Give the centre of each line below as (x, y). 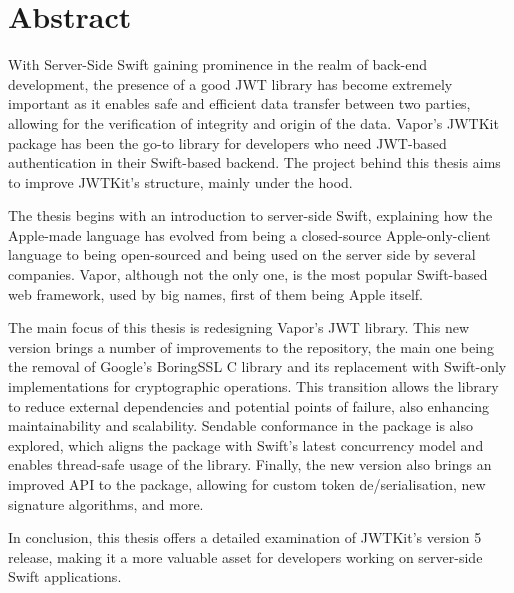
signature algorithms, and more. (106, 503)
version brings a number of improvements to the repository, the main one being (251, 346)
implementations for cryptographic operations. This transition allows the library (253, 386)
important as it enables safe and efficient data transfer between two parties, (239, 103)
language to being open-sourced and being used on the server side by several (242, 254)
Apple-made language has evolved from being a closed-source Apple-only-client (249, 234)
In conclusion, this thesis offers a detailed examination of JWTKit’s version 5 (245, 537)
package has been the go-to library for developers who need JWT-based (227, 142)
